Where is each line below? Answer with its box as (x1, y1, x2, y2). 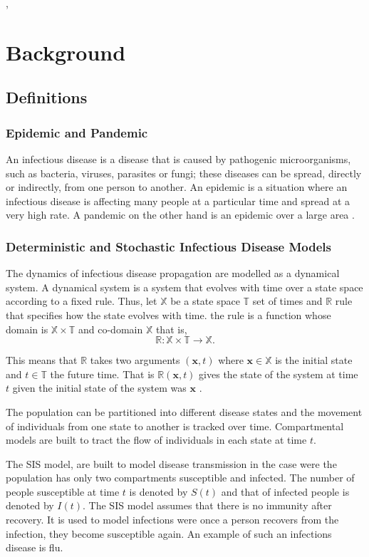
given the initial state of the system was (12, 380, 187, 395)
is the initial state (275, 353, 353, 368)
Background (6, 37, 126, 66)
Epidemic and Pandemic (6, 123, 148, 141)
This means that (6, 353, 78, 368)
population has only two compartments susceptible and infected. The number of (6, 470, 355, 485)
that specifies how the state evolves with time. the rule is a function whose (6, 307, 331, 322)
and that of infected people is (221, 484, 350, 499)
